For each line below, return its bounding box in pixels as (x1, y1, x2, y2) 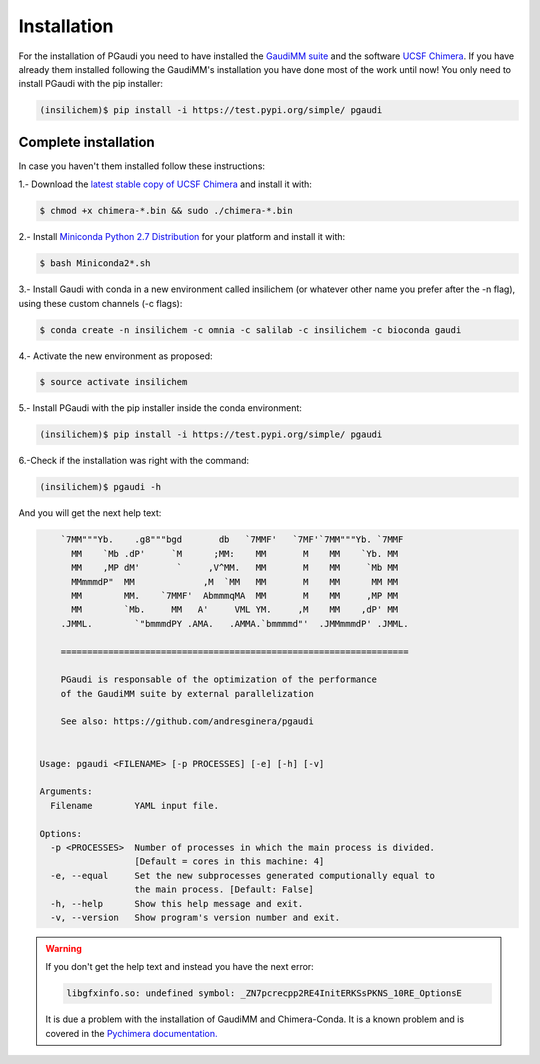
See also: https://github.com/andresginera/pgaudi (60, 716, 314, 727)
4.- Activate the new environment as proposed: (18, 350, 214, 362)
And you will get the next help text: (18, 507, 162, 519)
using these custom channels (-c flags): (18, 297, 183, 309)
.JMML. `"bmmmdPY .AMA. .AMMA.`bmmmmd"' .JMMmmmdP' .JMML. (60, 618, 409, 629)
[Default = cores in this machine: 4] (134, 856, 325, 867)
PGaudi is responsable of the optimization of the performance (60, 674, 378, 685)
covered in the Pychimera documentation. (45, 1027, 218, 1039)
